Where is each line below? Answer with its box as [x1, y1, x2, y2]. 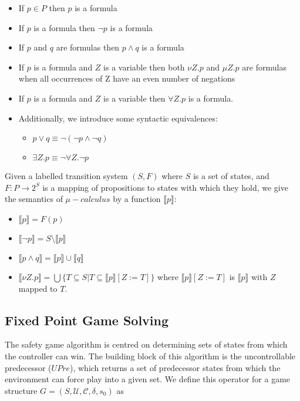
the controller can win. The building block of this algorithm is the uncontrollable [5, 349, 296, 362]
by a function [113, 193, 161, 205]
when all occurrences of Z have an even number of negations [18, 72, 235, 85]
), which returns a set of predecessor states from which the [69, 361, 281, 373]
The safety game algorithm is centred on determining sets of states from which [5, 338, 288, 351]
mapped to [18, 282, 58, 294]
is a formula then [33, 21, 95, 33]
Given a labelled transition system [5, 170, 128, 182]
